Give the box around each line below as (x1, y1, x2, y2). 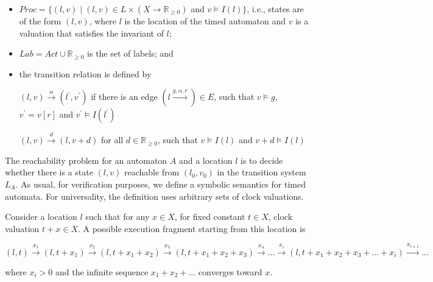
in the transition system (217, 166, 306, 178)
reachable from (124, 166, 180, 178)
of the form (19, 15, 62, 27)
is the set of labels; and (87, 47, 174, 60)
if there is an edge (91, 90, 158, 103)
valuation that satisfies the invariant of (19, 26, 164, 39)
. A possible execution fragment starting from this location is (77, 222, 306, 234)
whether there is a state (5, 166, 93, 178)
